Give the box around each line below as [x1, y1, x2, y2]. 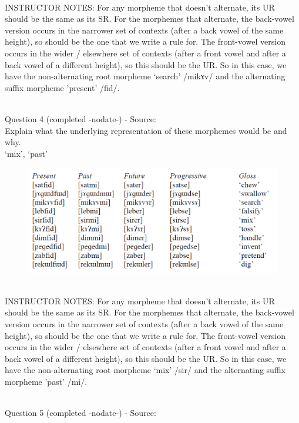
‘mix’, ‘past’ [5, 147, 48, 159]
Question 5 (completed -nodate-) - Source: [5, 407, 156, 419]
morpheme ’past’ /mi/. [5, 375, 88, 387]
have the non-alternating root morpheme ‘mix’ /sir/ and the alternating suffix [5, 364, 285, 376]
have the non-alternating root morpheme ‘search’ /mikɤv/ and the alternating [5, 70, 285, 82]
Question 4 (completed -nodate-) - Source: [5, 112, 156, 125]
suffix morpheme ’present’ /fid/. [5, 81, 120, 93]
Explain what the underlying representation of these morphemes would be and [5, 124, 287, 136]
